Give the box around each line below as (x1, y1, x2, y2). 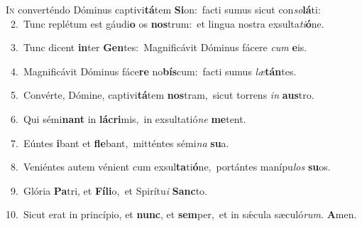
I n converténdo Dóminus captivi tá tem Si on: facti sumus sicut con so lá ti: (6, 2, 321, 16)
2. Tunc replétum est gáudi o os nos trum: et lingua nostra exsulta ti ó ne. (10, 16, 324, 31)
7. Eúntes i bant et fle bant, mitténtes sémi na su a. (10, 135, 229, 150)
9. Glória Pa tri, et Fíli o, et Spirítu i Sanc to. (10, 183, 207, 198)
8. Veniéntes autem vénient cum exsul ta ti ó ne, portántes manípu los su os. (10, 159, 331, 174)
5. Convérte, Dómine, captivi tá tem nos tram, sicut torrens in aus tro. (10, 87, 314, 102)
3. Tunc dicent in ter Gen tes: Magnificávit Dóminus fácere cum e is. (10, 40, 307, 55)
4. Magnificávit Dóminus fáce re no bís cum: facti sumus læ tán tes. (10, 63, 297, 78)
